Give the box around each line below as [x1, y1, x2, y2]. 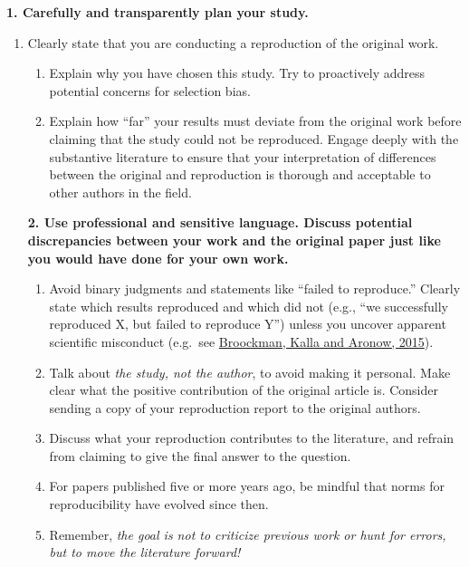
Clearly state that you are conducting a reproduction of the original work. [27, 33, 439, 52]
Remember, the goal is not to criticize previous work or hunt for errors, [49, 524, 446, 543]
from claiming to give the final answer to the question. [49, 446, 351, 465]
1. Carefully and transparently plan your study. [6, 3, 309, 21]
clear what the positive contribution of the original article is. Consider [49, 380, 438, 399]
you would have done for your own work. [27, 248, 289, 267]
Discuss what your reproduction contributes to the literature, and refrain [49, 428, 455, 447]
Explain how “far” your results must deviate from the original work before [49, 111, 462, 130]
